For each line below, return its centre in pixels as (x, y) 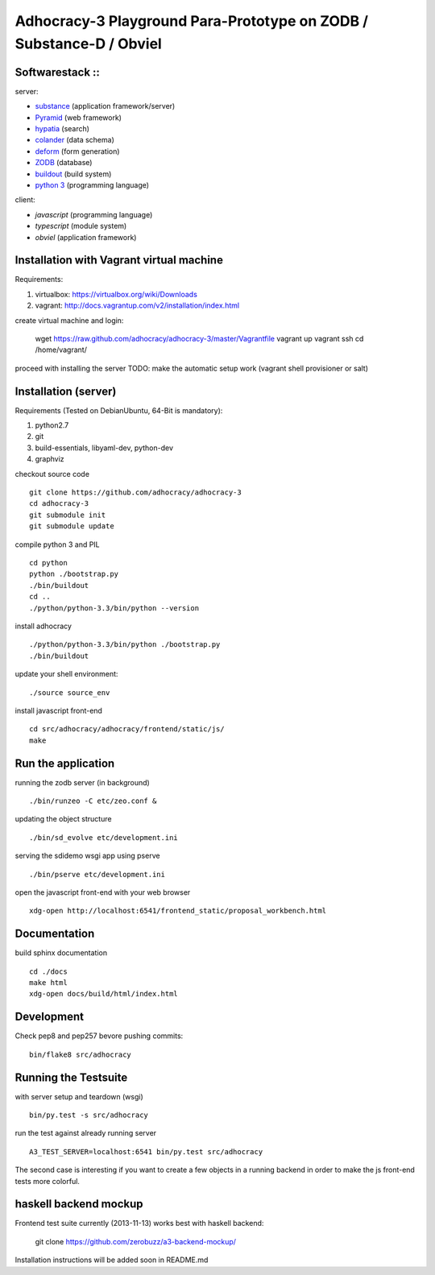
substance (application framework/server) (105, 106)
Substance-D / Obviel (89, 43)
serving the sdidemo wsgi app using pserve (87, 856)
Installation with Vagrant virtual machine (119, 261)
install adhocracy (43, 626)
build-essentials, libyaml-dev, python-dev (104, 448)
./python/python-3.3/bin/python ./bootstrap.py (125, 645)
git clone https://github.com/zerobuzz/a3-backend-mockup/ (136, 1241)
